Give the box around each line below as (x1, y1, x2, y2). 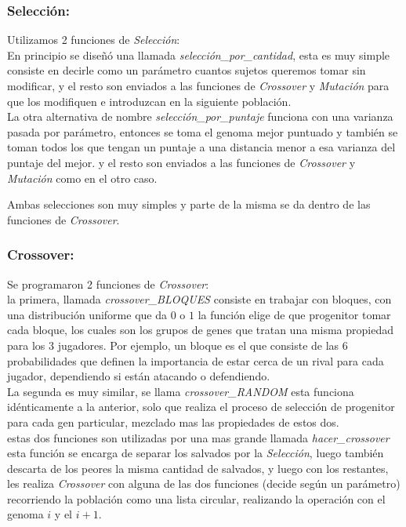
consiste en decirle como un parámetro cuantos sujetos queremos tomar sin (7, 62, 366, 78)
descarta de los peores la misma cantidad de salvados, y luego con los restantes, (7, 460, 389, 476)
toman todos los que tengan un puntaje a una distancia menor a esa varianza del (7, 139, 396, 155)
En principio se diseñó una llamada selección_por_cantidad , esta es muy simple (7, 46, 390, 63)
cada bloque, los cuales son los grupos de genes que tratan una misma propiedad (7, 322, 393, 338)
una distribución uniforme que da (7, 306, 167, 322)
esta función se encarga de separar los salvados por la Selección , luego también (7, 445, 384, 461)
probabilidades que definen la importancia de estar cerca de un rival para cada (7, 352, 384, 369)
